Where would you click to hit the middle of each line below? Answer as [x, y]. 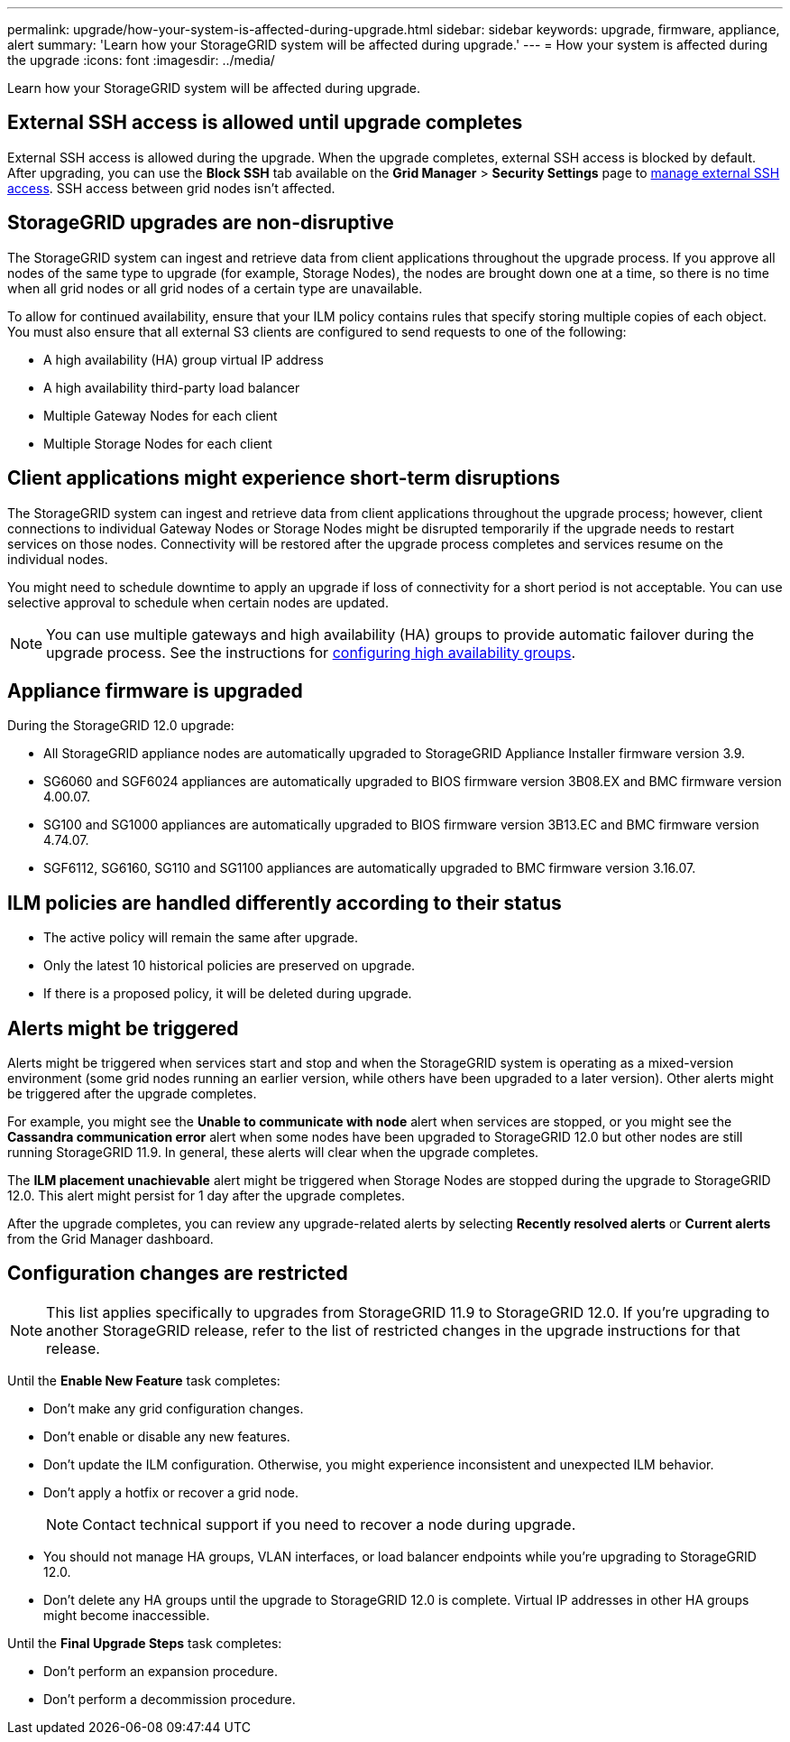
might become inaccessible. [127, 1615]
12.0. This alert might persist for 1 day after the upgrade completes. [206, 1196]
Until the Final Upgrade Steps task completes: [145, 1643]
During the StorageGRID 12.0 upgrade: [121, 726]
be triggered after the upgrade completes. [132, 1094]
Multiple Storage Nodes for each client [158, 443]
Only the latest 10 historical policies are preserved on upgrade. [230, 966]
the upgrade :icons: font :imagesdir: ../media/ [141, 60]
